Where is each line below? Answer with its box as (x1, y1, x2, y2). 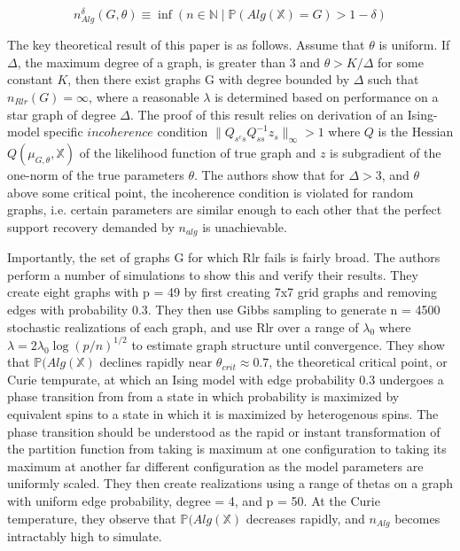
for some (378, 52, 424, 71)
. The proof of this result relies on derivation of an (130, 105, 404, 123)
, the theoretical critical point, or (269, 353, 448, 371)
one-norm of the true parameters (7, 166, 184, 183)
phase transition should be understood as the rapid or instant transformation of (7, 422, 441, 440)
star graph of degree (7, 105, 116, 123)
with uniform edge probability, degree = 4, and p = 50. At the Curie (7, 492, 380, 510)
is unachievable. (202, 217, 287, 236)
